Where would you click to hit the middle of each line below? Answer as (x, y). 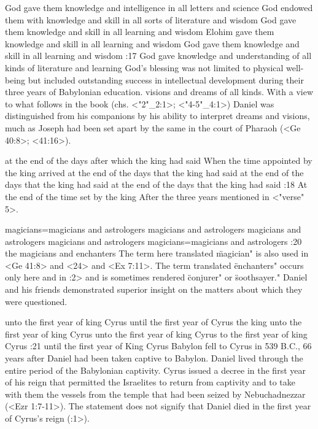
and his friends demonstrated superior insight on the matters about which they (154, 289)
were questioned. (36, 301)
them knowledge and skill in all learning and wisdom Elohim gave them (140, 32)
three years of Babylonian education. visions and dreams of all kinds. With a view (159, 92)
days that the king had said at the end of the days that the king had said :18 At (156, 184)
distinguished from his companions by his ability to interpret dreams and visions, (157, 116)
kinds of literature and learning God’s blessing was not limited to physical (144, 67)
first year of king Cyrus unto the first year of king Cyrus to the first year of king (156, 334)
